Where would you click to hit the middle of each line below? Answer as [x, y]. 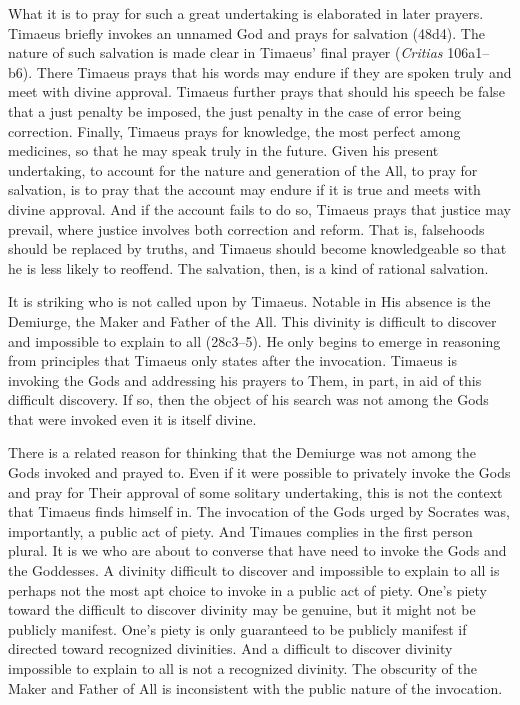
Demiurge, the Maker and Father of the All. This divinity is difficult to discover [252, 320]
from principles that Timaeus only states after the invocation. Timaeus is [232, 360]
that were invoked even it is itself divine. [132, 418]
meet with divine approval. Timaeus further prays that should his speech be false [256, 91]
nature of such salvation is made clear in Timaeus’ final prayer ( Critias [225, 52]
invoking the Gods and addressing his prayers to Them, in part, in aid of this [245, 379]
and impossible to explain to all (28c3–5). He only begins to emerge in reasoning [254, 340]
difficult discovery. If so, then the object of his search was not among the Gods [248, 399]
